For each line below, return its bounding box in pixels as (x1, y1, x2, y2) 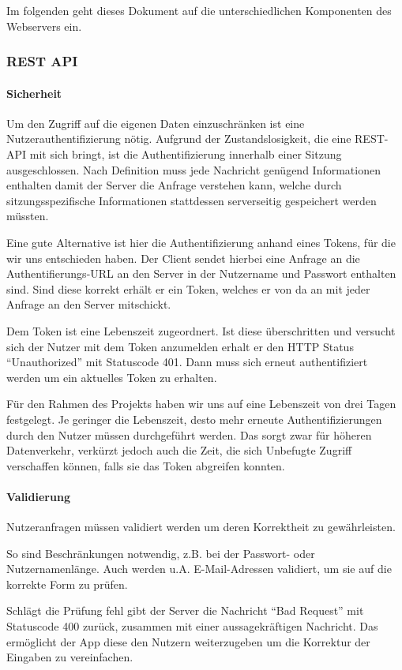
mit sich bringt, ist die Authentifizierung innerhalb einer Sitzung (29, 146, 342, 163)
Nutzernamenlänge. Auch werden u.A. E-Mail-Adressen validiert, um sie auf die (6, 560, 392, 577)
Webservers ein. (6, 17, 82, 34)
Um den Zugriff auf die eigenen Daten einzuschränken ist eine (6, 114, 305, 131)
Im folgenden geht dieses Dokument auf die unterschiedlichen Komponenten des (6, 2, 392, 18)
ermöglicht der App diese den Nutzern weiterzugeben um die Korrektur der (6, 633, 370, 649)
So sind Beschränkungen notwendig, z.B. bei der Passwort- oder (6, 545, 315, 561)
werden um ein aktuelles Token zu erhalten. (6, 369, 217, 385)
